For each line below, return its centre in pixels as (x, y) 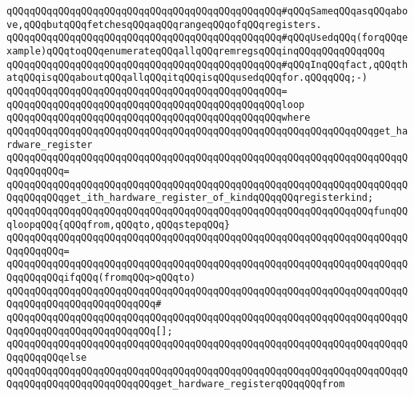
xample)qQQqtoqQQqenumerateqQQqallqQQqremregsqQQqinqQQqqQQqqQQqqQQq (196, 51)
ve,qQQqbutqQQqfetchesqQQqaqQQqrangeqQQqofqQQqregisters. (164, 24)
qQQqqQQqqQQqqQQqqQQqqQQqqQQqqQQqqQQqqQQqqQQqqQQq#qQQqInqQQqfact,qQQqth (207, 64)
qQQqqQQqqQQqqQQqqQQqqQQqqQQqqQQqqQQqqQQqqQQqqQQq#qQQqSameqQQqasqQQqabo (207, 11)
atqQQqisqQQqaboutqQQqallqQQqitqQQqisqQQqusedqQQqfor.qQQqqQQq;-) (187, 78)
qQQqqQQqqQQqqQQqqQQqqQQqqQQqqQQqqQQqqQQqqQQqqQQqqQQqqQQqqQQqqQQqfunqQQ (207, 211)
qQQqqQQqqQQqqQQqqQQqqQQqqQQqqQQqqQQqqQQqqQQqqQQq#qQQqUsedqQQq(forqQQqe (207, 38)
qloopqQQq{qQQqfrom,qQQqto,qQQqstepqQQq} (119, 224)
